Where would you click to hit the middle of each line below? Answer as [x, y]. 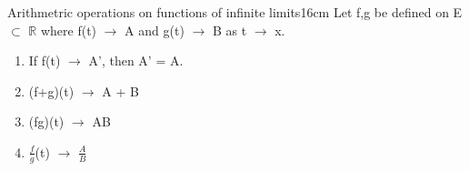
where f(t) [69, 30]
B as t [230, 30]
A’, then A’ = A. [136, 60]
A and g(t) [155, 30]
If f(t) [45, 60]
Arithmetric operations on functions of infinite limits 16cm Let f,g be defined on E [235, 12]
